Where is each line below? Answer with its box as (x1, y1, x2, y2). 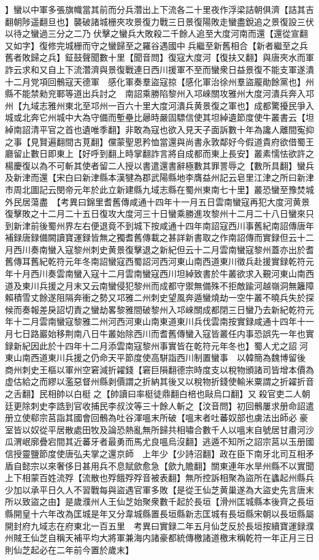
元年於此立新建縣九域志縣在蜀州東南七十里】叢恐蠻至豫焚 (73, 183, 306, 195)
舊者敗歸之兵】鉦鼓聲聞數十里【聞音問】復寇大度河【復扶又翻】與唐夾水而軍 (5, 51, 314, 64)
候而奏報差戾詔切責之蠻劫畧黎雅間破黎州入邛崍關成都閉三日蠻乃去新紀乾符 (5, 303, 306, 316)
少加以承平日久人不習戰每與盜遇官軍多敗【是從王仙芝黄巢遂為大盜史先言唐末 (5, 483, 314, 496)
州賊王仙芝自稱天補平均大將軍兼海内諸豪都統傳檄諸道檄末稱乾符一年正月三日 (5, 531, 314, 544)
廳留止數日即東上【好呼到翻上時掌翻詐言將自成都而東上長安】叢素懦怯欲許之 (5, 147, 314, 160)
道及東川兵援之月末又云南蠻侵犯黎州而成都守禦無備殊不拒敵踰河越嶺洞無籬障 (5, 279, 314, 292)
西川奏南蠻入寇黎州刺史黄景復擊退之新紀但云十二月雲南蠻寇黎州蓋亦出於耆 (13, 243, 314, 255)
